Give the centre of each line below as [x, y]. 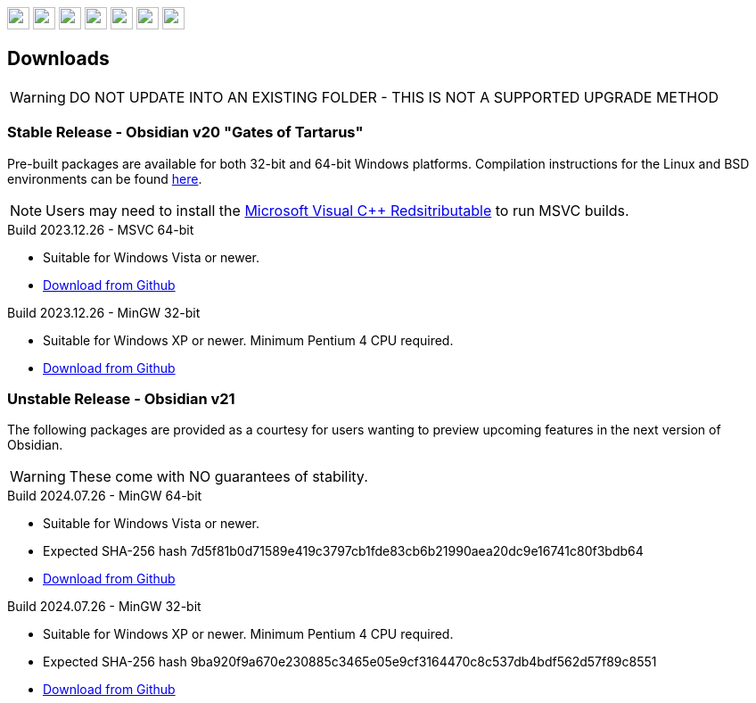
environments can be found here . [105, 178]
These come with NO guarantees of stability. [218, 477]
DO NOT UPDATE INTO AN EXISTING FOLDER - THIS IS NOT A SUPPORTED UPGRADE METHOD [394, 97]
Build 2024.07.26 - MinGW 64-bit [105, 496]
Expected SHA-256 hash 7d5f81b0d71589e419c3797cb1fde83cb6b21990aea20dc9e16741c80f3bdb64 [343, 551]
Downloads [58, 59]
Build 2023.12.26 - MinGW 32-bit [104, 312]
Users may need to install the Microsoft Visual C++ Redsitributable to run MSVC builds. [337, 210]
